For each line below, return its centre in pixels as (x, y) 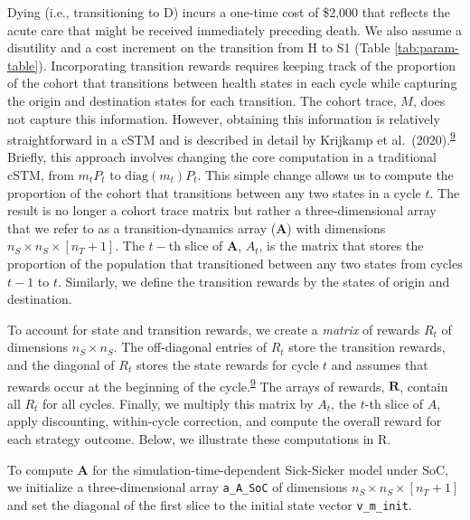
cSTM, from (41, 175)
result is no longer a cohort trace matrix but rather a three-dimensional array (222, 210)
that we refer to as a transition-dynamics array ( (142, 227)
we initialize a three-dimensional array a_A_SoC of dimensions (178, 487)
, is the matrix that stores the (341, 246)
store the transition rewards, (367, 347)
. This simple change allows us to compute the (325, 175)
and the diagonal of (61, 364)
